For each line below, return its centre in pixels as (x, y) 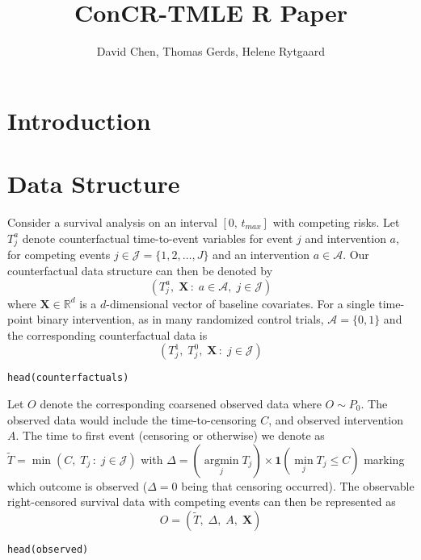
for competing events (59, 255)
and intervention (345, 238)
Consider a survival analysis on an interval (112, 222)
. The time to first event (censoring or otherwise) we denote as (170, 435)
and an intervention (261, 255)
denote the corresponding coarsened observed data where (181, 403)
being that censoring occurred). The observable (298, 485)
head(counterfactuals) (68, 378)
